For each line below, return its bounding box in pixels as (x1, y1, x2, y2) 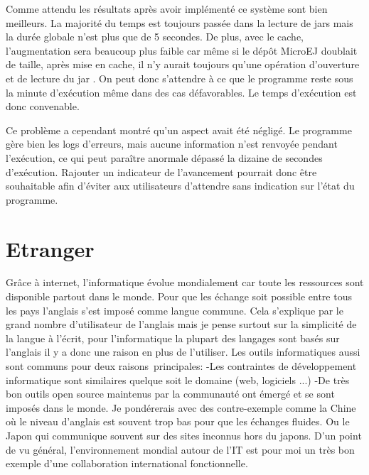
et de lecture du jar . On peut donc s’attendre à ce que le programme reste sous (6, 70, 353, 85)
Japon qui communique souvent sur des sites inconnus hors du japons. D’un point (6, 427, 362, 442)
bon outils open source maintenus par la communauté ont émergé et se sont (6, 386, 335, 401)
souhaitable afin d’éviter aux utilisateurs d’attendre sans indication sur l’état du (6, 178, 355, 193)
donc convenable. (6, 99, 80, 114)
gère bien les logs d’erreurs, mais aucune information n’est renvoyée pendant (6, 136, 338, 151)
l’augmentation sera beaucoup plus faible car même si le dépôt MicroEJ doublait (6, 43, 358, 58)
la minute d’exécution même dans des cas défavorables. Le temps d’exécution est (6, 84, 357, 99)
